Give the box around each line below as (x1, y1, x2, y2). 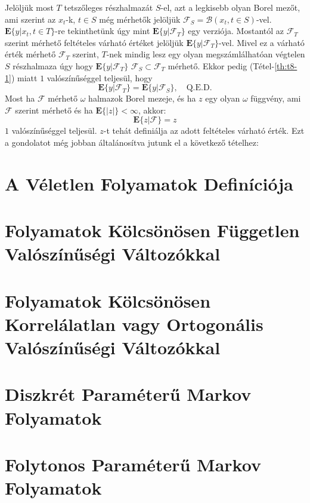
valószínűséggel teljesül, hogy (46, 71, 153, 84)
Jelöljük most (5, 1, 54, 13)
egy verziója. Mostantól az (188, 24, 284, 37)
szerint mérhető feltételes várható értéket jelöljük (5, 36, 184, 48)
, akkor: (138, 103, 166, 116)
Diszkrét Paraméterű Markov (5, 382, 252, 406)
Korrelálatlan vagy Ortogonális (5, 311, 263, 336)
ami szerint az (5, 13, 56, 25)
